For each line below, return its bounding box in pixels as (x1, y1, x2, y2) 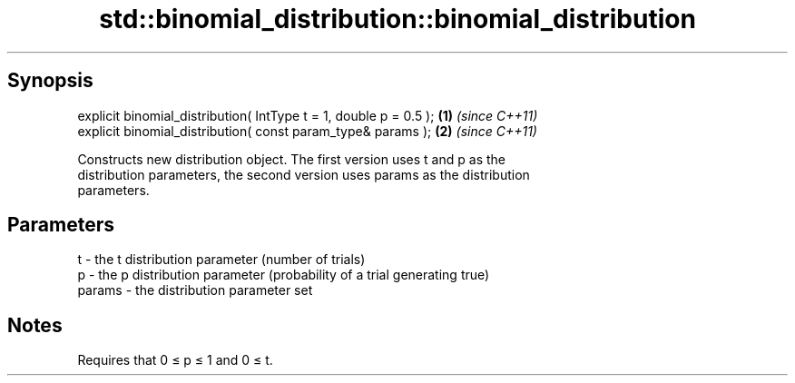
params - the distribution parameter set (77, 282, 313, 299)
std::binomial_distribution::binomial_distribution (99, 4, 696, 34)
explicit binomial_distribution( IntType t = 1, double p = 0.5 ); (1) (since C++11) (77, 107, 538, 123)
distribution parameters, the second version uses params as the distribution (77, 166, 530, 182)
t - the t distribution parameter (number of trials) (77, 251, 366, 268)
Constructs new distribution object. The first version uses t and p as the (77, 151, 505, 167)
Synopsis (7, 69, 93, 93)
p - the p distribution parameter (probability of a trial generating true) (77, 267, 490, 283)
